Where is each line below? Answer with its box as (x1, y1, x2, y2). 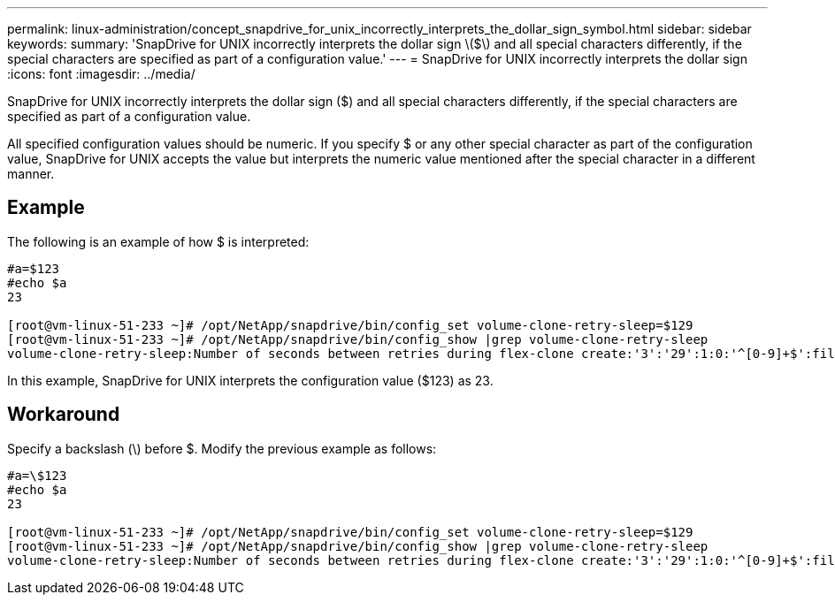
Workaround (7, 403, 120, 426)
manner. (7, 166, 55, 181)
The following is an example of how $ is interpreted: (7, 233, 310, 249)
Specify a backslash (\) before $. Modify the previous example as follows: (7, 440, 437, 456)
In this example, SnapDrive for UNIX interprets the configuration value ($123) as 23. (7, 372, 494, 388)
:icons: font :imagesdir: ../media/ (7, 66, 195, 81)
